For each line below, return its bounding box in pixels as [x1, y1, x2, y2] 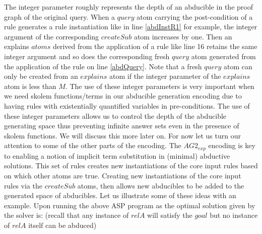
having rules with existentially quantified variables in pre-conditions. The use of [4, 100, 250, 111]
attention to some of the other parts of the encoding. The [4, 140, 181, 151]
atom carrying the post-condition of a [137, 11, 253, 22]
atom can [223, 61, 252, 71]
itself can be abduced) [28, 219, 97, 230]
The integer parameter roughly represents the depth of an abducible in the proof [4, 2, 253, 12]
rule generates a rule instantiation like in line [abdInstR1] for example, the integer [4, 21, 257, 32]
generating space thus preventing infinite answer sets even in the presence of [4, 120, 239, 131]
